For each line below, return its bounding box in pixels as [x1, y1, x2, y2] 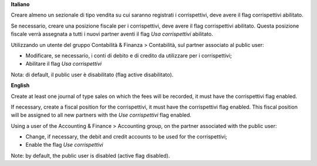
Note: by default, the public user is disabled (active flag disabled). [11, 152, 170, 159]
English [11, 82, 30, 89]
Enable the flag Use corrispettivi [25, 141, 103, 148]
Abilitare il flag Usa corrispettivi [25, 60, 102, 67]
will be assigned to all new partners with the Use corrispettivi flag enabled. [11, 111, 192, 118]
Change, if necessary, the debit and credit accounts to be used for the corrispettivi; [25, 133, 227, 140]
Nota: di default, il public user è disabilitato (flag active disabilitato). [11, 71, 174, 78]
